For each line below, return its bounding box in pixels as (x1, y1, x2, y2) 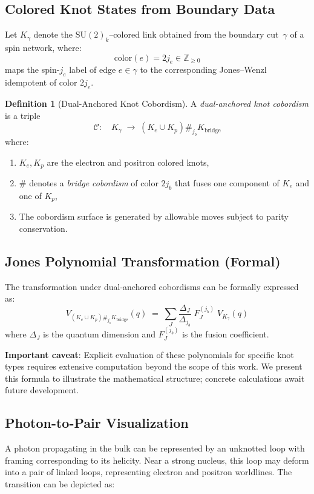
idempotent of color (5, 76, 77, 89)
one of (19, 189, 42, 201)
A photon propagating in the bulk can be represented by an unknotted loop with (5, 442, 305, 455)
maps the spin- (5, 63, 60, 76)
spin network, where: (5, 41, 82, 53)
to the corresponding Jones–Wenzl (140, 63, 267, 76)
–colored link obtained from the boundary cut (109, 28, 279, 41)
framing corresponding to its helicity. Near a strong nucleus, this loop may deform (5, 453, 309, 466)
